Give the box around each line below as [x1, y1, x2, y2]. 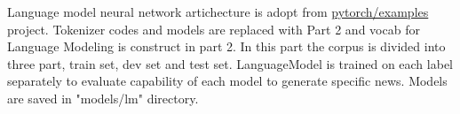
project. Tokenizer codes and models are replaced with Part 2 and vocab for [7, 19, 420, 38]
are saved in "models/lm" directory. [7, 88, 199, 107]
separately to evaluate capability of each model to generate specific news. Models [7, 72, 448, 90]
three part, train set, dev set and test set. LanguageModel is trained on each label [7, 54, 453, 72]
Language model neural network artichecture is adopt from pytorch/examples [7, 3, 429, 20]
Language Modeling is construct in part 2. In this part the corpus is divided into [7, 37, 446, 56]
